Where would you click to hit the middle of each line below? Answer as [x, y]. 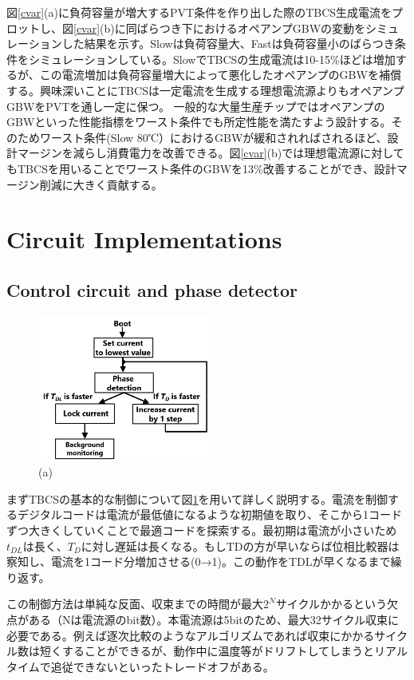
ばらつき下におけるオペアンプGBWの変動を [251, 28]
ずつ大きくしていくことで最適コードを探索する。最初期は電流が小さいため [202, 530]
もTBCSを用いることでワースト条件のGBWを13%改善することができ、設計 [201, 168]
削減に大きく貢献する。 [101, 184]
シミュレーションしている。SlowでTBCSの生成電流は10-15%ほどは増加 [212, 59]
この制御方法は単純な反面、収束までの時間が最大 [135, 604]
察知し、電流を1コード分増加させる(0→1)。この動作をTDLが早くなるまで [199, 561]
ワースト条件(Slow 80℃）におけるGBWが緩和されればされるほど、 [213, 137]
